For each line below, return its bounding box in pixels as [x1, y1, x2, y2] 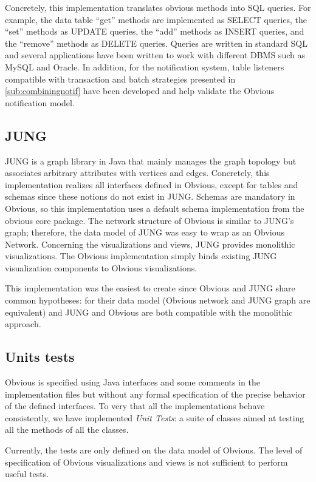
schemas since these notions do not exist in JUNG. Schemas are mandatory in [5, 190, 295, 203]
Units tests [5, 347, 75, 366]
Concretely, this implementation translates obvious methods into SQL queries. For [5, 1, 311, 13]
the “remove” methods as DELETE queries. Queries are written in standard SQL [5, 36, 307, 49]
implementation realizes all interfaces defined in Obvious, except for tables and [5, 178, 298, 191]
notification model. [5, 96, 75, 109]
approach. [5, 317, 41, 330]
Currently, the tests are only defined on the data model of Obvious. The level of [5, 444, 303, 457]
